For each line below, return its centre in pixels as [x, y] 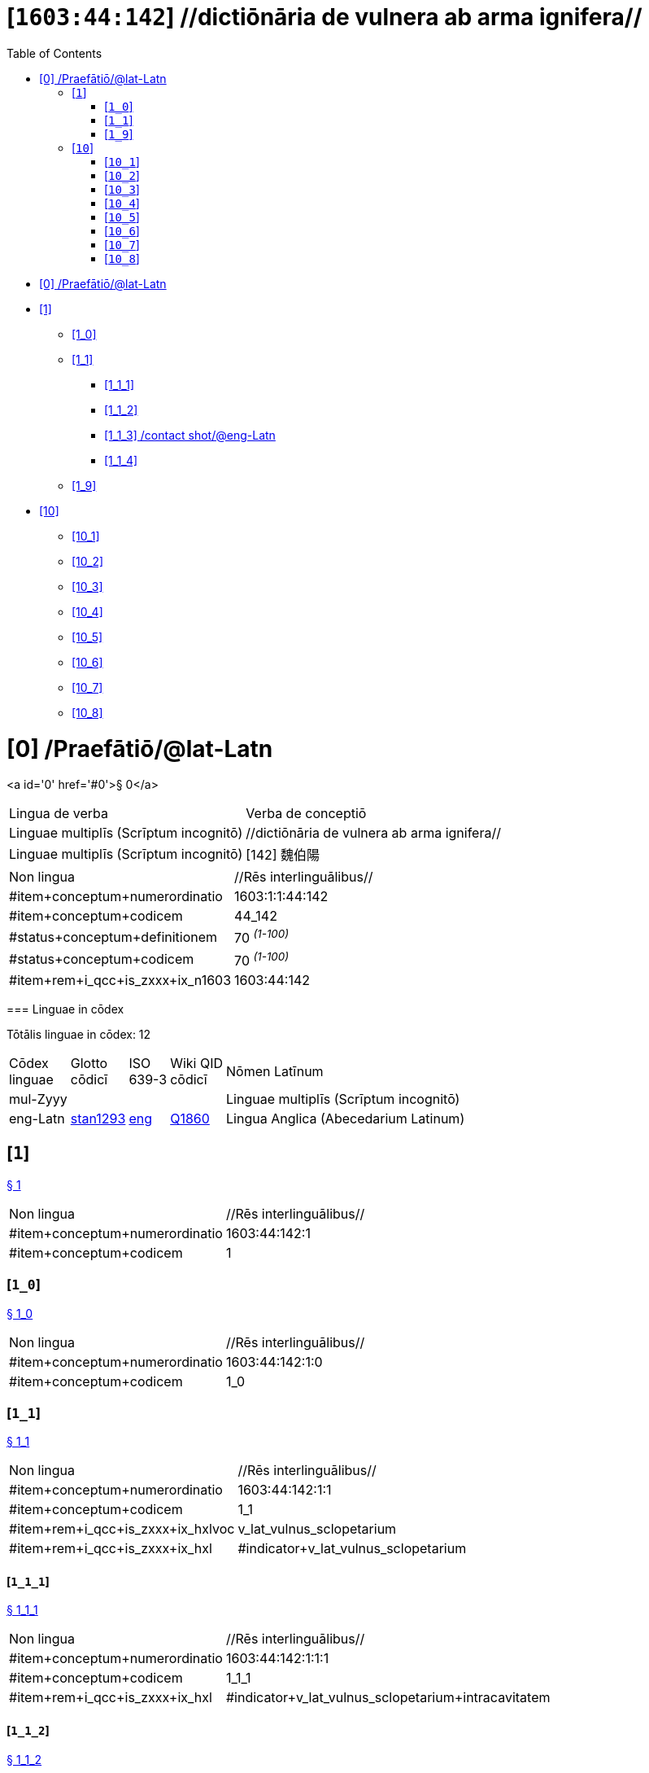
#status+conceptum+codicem [102, 959]
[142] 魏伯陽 [283, 855]
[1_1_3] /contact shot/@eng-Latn [190, 435]
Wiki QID [197, 1063]
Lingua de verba [59, 814]
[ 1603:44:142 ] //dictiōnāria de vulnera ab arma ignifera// [324, 17]
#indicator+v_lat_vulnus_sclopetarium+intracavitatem [388, 1698]
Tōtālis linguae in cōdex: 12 [79, 1034]
